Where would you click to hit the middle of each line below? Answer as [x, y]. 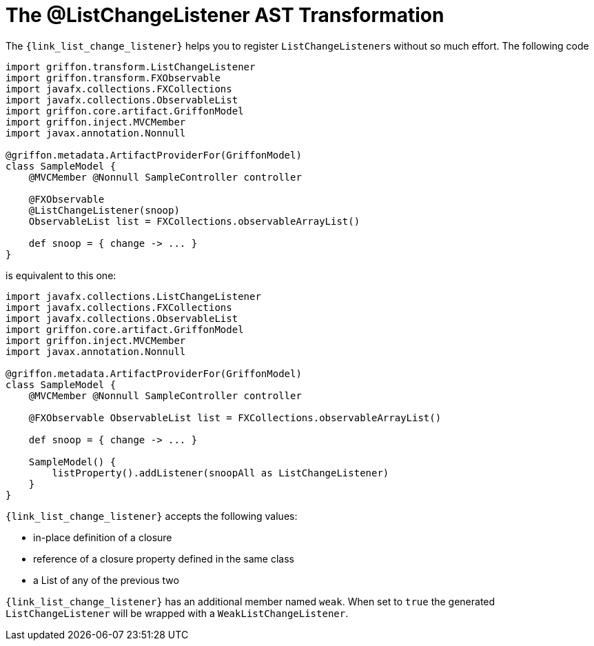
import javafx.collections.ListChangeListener [133, 296]
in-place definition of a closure [103, 537]
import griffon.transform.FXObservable [113, 78]
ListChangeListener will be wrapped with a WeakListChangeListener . [177, 613]
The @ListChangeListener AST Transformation [225, 15]
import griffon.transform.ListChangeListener [131, 67]
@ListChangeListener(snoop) [104, 210]
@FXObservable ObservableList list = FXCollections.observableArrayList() [235, 417]
